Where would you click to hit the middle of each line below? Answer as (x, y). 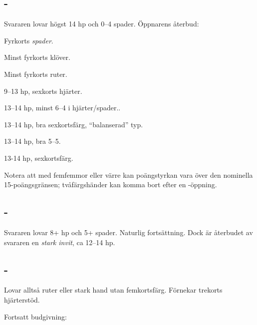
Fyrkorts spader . (29, 40)
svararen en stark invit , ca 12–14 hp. (60, 242)
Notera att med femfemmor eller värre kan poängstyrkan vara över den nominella (128, 174)
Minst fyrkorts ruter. (36, 74)
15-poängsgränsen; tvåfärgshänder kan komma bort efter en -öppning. (111, 184)
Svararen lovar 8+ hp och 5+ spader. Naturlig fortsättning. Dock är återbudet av (128, 232)
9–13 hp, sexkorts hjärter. (43, 91)
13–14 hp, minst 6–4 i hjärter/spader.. (62, 108)
